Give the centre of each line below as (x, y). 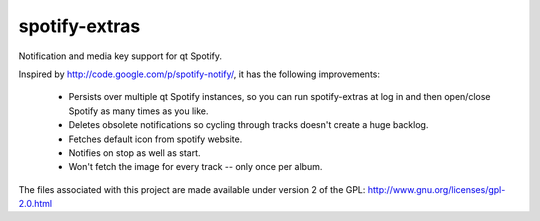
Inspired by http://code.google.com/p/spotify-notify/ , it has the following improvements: (199, 74)
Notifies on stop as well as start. (134, 152)
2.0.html (35, 204)
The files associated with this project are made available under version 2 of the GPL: (192, 189)
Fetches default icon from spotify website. (155, 139)
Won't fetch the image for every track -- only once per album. (195, 167)
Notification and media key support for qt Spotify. (120, 56)
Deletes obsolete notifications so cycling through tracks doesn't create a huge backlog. (248, 125)
